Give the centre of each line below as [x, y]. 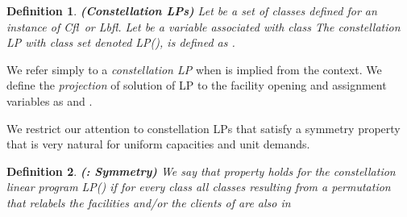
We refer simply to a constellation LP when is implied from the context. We [194, 69]
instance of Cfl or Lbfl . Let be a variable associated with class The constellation [203, 26]
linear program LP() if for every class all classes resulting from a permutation [199, 187]
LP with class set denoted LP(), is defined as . [121, 42]
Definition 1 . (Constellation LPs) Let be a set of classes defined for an [192, 10]
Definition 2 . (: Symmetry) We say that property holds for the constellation [201, 171]
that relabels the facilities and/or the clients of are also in [149, 202]
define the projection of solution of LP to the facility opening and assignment [197, 85]
